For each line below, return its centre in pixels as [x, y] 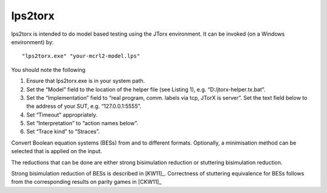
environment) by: [32, 42]
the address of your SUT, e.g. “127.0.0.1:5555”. [84, 106]
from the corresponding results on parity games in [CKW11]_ [86, 182]
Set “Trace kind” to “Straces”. [63, 132]
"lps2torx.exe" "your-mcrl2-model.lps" [81, 56]
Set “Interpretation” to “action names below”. [82, 123]
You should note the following [48, 70]
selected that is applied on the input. [57, 151]
